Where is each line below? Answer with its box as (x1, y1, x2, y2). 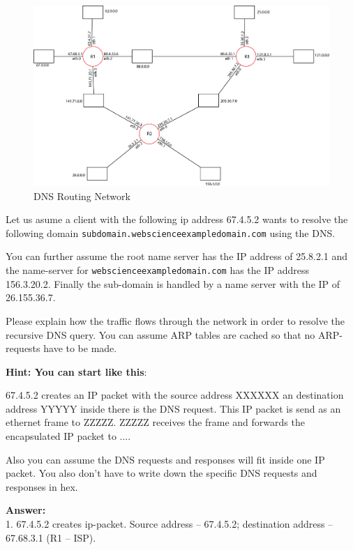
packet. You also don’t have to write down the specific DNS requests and (6, 466, 317, 480)
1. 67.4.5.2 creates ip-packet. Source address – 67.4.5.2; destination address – (6, 517, 333, 531)
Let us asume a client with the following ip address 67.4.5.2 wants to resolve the (6, 212, 348, 227)
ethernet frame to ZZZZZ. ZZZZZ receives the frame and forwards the (6, 415, 305, 429)
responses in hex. (6, 479, 78, 494)
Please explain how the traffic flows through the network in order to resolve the (6, 313, 345, 328)
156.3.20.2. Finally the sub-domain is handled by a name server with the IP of (6, 276, 340, 291)
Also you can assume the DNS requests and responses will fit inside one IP (6, 452, 325, 466)
